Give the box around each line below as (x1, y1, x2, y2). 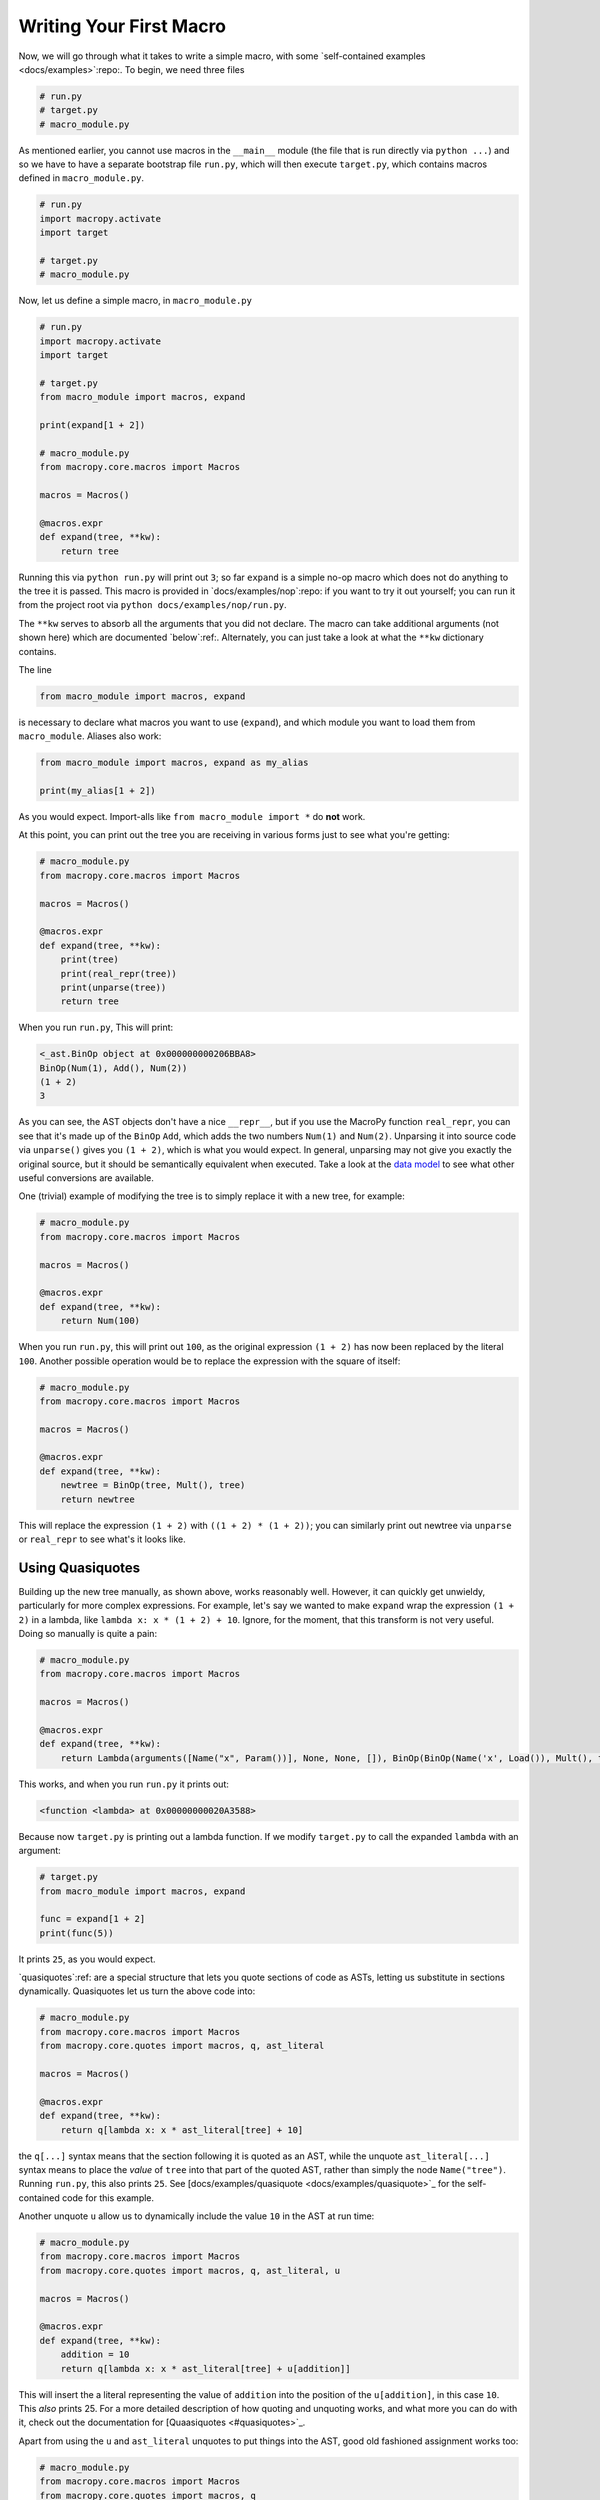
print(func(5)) (39, 1927, 114, 1939)
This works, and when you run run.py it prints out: (18, 1778, 230, 1790)
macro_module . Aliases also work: (18, 730, 162, 742)
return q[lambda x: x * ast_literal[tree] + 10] (60, 2124, 304, 2135)
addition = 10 (60, 2349, 130, 2360)
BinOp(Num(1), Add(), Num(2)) (39, 1062, 188, 1074)
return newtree (60, 1493, 135, 1505)
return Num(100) (60, 1315, 140, 1327)
